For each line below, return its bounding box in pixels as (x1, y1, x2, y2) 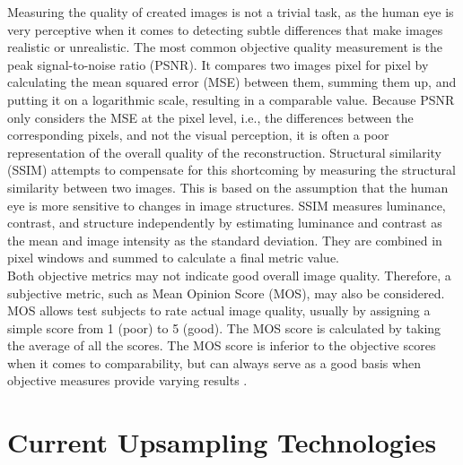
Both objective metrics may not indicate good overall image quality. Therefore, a (7, 265, 451, 284)
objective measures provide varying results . (7, 371, 248, 390)
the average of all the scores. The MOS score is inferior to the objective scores (7, 336, 436, 355)
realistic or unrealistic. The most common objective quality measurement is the (7, 38, 443, 56)
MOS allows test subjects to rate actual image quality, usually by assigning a (7, 301, 431, 320)
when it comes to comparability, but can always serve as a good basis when (7, 353, 421, 372)
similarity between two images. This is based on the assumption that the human (7, 177, 449, 196)
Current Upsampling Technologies (7, 424, 437, 461)
